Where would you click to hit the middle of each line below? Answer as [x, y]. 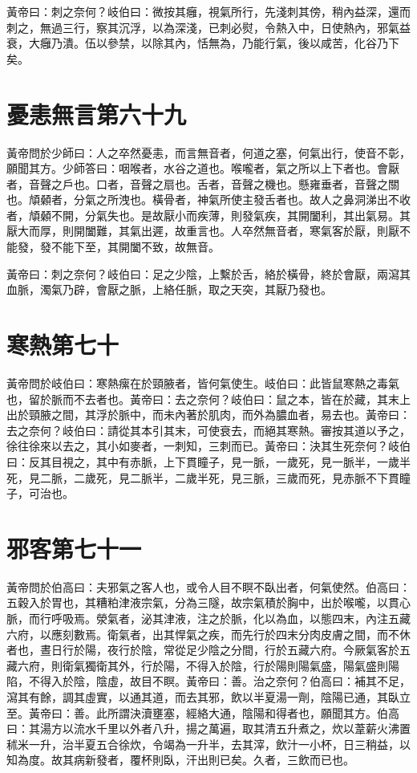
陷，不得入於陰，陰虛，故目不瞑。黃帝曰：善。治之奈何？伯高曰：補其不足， [208, 681]
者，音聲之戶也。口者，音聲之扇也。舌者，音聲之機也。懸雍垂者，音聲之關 [203, 183]
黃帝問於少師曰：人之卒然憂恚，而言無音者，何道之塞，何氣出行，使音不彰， [208, 152]
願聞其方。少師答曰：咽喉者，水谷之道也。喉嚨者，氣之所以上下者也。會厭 [203, 168]
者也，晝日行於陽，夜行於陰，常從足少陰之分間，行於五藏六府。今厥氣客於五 [208, 650]
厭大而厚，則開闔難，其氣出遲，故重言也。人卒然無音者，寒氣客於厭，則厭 [203, 231]
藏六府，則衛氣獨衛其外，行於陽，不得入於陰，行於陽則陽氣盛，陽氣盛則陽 [203, 665]
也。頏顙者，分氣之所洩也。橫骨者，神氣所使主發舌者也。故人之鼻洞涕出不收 [208, 199]
